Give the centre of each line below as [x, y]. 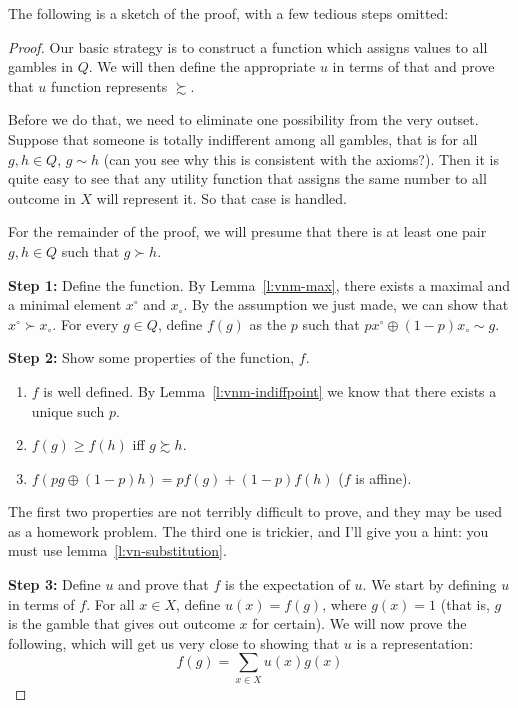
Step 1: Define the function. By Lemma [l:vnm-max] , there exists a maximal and [259, 284]
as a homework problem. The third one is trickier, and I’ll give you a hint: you [248, 530]
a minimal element [65, 304]
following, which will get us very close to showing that [174, 642]
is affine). [383, 477]
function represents [109, 85]
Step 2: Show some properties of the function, [151, 357]
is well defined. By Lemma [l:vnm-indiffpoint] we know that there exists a [270, 390]
